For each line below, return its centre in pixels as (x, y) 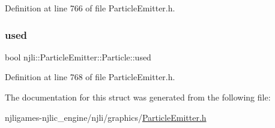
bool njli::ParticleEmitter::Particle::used (78, 57)
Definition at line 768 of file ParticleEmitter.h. (90, 77)
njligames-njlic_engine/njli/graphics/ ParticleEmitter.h (106, 117)
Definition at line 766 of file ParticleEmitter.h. (90, 8)
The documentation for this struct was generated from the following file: (138, 97)
